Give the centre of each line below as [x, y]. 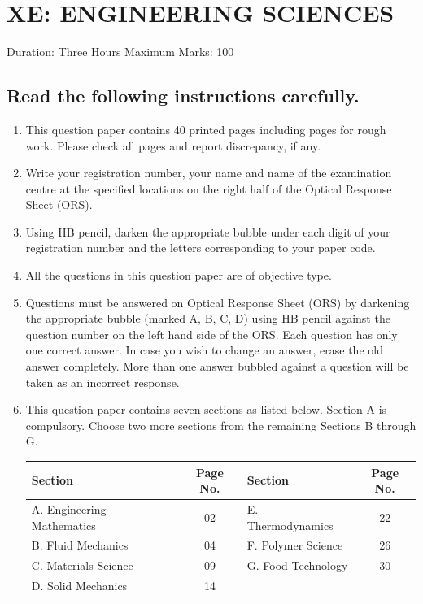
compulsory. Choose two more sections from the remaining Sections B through [221, 425]
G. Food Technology [297, 565]
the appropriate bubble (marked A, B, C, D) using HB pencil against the [208, 318]
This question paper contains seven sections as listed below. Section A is [206, 409]
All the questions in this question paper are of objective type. [179, 275]
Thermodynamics [290, 525]
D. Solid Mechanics [79, 586]
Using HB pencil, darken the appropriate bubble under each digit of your [208, 231]
